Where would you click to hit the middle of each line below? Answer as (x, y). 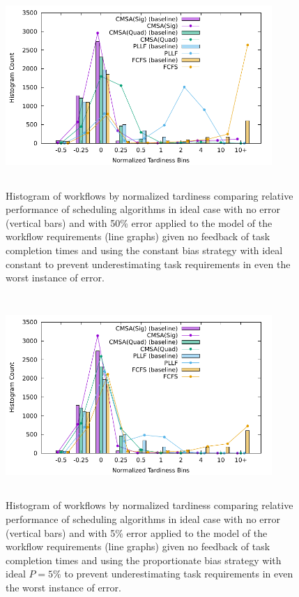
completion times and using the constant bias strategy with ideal (144, 250)
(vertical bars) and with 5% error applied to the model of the (137, 532)
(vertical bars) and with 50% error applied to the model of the (139, 222)
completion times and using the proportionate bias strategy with (144, 560)
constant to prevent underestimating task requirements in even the (148, 264)
